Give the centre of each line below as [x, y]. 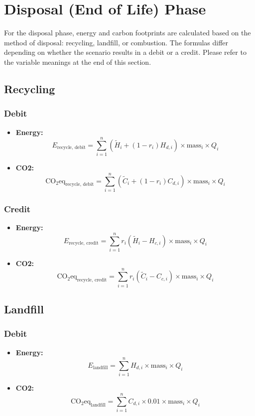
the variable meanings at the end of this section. [78, 62]
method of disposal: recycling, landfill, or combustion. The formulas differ [116, 42]
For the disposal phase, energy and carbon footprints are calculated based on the [127, 33]
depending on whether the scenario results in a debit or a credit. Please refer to [125, 52]
